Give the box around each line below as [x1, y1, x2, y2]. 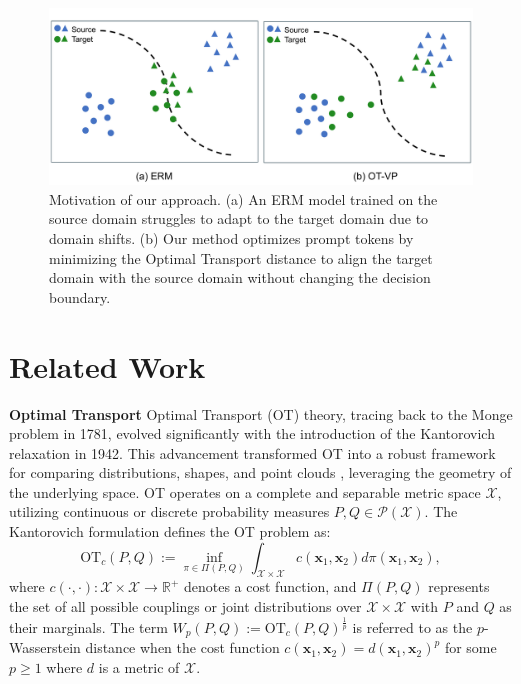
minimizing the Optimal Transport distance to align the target [49, 247, 433, 268]
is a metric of [98, 657, 180, 678]
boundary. [49, 286, 111, 307]
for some [444, 637, 497, 658]
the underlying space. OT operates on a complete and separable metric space [9, 481, 481, 502]
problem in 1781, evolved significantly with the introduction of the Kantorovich [9, 423, 495, 444]
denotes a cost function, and [183, 576, 357, 597]
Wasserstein [9, 637, 81, 658]
